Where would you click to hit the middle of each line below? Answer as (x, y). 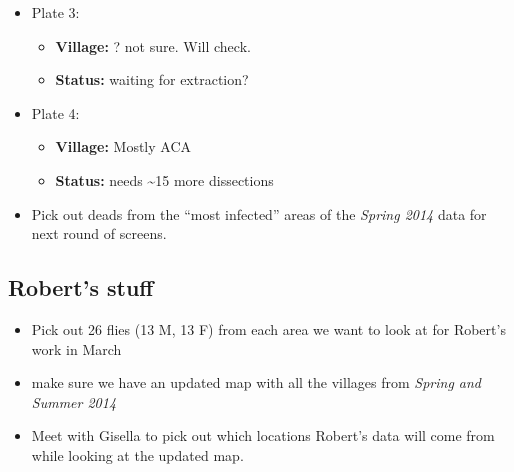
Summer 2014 (74, 401)
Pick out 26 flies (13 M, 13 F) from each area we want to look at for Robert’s (268, 328)
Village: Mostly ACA (123, 146)
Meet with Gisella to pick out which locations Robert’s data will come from (263, 435)
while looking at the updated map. (137, 454)
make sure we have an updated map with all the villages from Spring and (256, 382)
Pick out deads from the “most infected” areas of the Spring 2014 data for (259, 213)
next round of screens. (99, 233)
